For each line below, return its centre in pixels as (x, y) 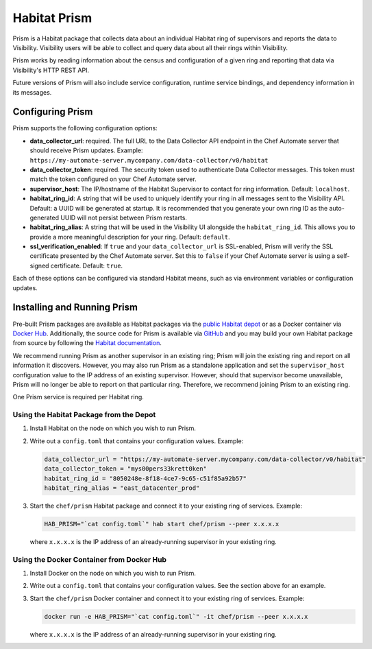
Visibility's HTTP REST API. (51, 70)
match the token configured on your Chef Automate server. (113, 179)
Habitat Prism (52, 18)
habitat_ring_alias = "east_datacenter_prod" (122, 488)
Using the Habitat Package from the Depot (84, 415)
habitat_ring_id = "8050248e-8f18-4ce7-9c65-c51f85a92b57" (145, 478)
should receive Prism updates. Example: (86, 150)
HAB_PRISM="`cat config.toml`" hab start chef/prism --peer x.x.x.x (162, 524)
